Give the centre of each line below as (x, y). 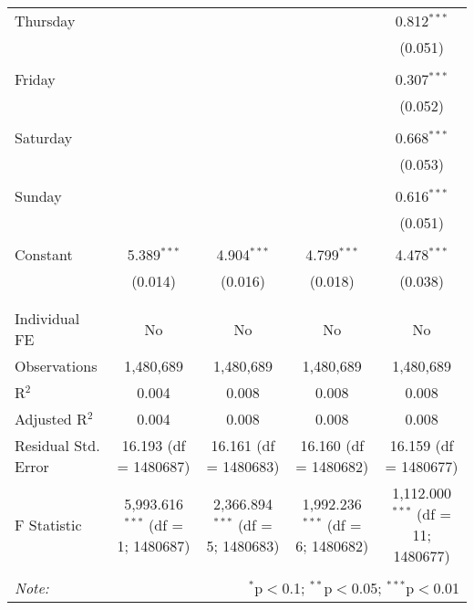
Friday (35, 79)
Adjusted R (51, 419)
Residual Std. (57, 445)
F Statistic (48, 524)
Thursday (45, 21)
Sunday (38, 196)
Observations (56, 366)
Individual (47, 318)
